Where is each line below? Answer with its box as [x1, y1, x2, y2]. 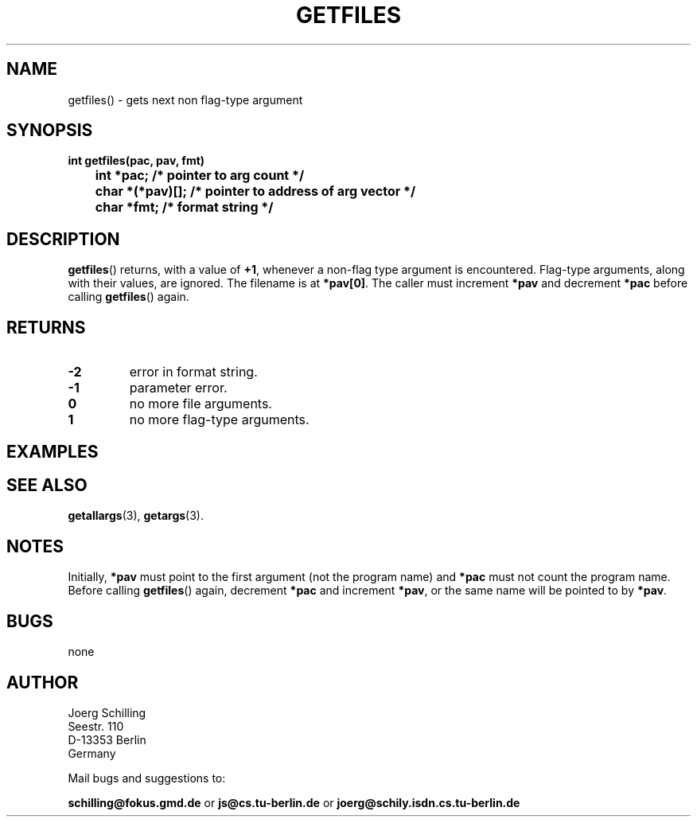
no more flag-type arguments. [129, 411, 310, 428]
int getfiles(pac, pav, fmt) [68, 154, 205, 168]
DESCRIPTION [6, 228, 120, 249]
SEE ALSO [6, 474, 88, 495]
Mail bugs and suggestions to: [68, 770, 226, 785]
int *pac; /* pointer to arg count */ [95, 167, 305, 184]
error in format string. [129, 364, 258, 380]
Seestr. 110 [68, 719, 124, 733]
